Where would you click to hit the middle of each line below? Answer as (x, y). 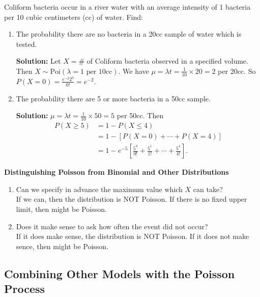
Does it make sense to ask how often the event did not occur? (112, 226)
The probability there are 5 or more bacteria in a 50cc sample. (113, 98)
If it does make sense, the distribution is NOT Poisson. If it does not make (133, 236)
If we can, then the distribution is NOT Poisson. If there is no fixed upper (132, 199)
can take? (208, 189)
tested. (26, 44)
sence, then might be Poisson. (62, 246)
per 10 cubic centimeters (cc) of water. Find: (74, 17)
